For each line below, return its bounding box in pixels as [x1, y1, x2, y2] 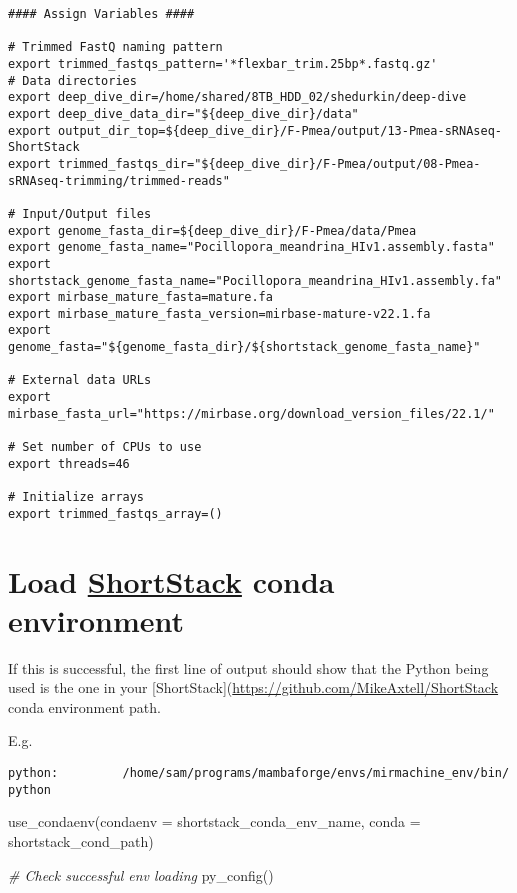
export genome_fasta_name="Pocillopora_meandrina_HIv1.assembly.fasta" [8, 240, 495, 255]
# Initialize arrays [8, 490, 145, 505]
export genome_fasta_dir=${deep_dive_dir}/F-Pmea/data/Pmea [8, 223, 417, 238]
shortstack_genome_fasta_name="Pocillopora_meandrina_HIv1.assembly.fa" [8, 273, 502, 288]
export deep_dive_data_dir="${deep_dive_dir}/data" [8, 106, 359, 121]
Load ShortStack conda [8, 560, 335, 601]
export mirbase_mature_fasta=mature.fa [8, 290, 273, 305]
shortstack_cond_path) [8, 830, 154, 851]
